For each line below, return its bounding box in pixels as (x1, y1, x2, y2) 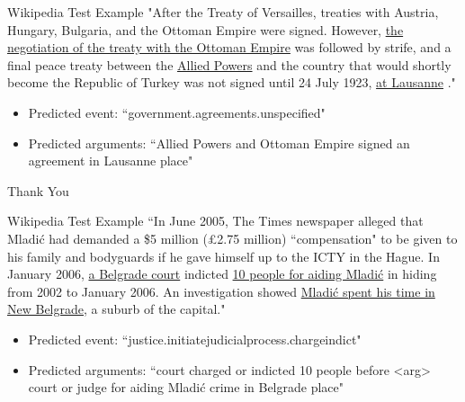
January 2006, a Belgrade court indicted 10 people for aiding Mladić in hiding (7, 264, 437, 283)
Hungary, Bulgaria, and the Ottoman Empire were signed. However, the (7, 20, 404, 39)
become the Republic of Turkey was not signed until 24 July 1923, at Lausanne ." (7, 73, 456, 92)
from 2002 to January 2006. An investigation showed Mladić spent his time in (7, 281, 435, 300)
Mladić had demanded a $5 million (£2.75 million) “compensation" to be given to (7, 228, 458, 247)
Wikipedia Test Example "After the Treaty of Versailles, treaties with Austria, (7, 3, 439, 21)
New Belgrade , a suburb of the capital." (7, 299, 226, 318)
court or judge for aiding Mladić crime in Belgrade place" (28, 378, 344, 397)
